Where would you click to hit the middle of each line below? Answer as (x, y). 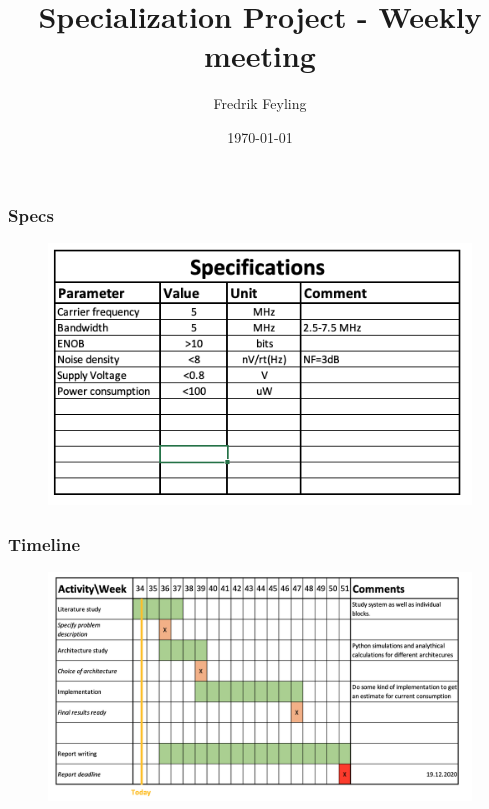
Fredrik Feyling (260, 103)
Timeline (44, 543)
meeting (260, 55)
